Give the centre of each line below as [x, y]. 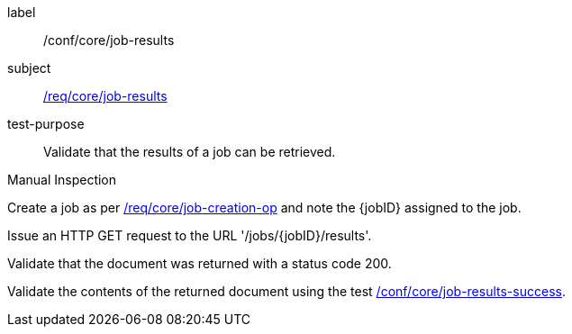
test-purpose [46, 124]
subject [29, 68]
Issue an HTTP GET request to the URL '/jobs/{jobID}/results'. [190, 235]
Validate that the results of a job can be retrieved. [190, 152]
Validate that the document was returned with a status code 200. [200, 263]
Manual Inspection [62, 180]
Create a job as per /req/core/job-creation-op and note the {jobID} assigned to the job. [264, 208]
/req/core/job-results [105, 96]
